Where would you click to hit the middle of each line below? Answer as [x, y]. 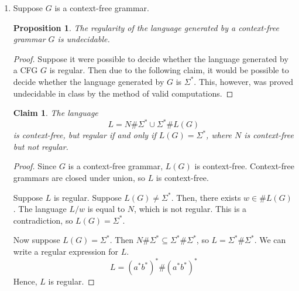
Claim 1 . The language [56, 113]
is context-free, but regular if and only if [85, 135]
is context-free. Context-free [244, 166]
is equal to [106, 209]
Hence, [25, 281]
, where [219, 135]
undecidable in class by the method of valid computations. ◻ [123, 93]
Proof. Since [35, 166]
